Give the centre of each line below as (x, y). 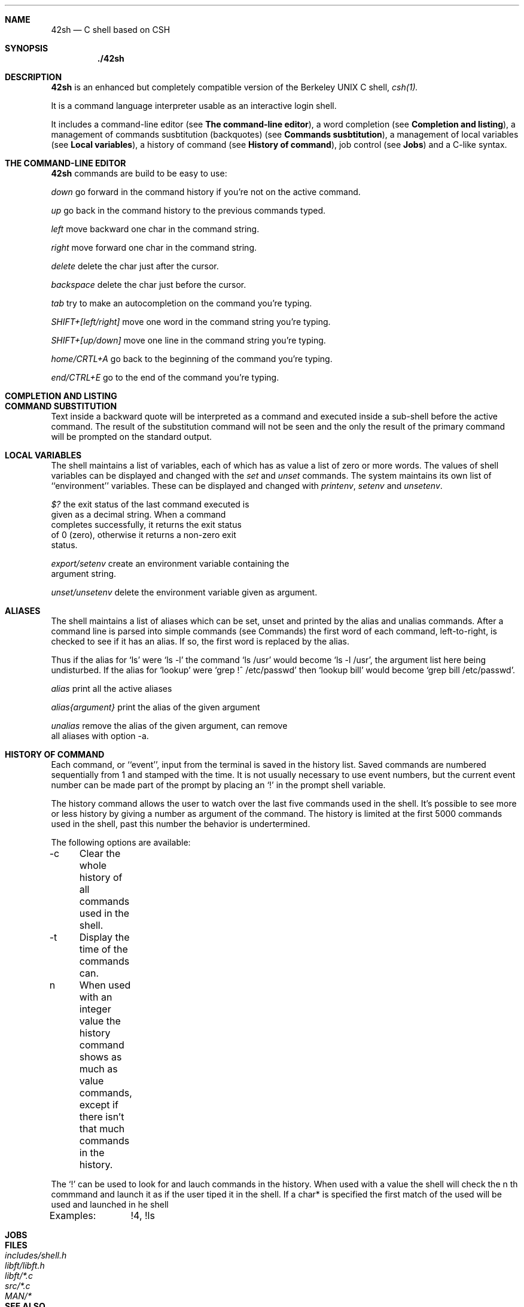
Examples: (73, 1215)
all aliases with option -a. (100, 736)
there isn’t (102, 1117)
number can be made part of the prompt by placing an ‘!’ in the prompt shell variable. (218, 785)
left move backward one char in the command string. (155, 229)
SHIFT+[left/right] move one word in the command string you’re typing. (191, 322)
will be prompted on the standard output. (132, 437)
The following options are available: (121, 842)
